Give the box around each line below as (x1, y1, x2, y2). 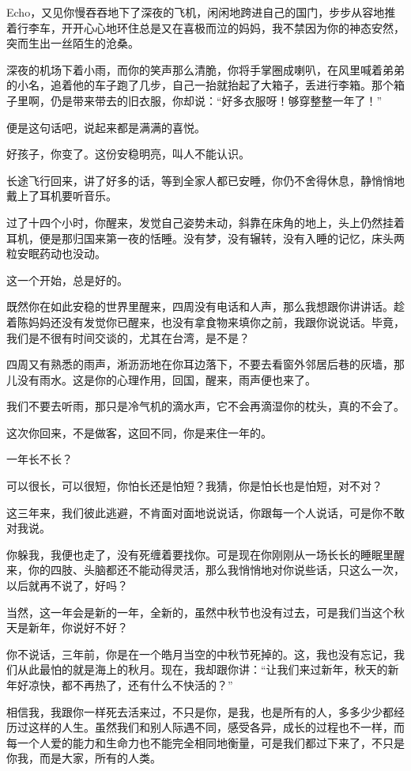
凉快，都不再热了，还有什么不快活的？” (28, 677, 233, 693)
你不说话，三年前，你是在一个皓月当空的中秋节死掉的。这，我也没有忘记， (6, 645, 394, 662)
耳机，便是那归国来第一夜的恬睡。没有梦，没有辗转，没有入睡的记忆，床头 (6, 229, 394, 246)
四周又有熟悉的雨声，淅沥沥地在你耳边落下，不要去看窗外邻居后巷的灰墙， (6, 356, 394, 372)
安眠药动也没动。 (17, 245, 106, 262)
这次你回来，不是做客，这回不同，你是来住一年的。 (6, 424, 272, 440)
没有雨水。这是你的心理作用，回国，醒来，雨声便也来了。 (17, 371, 316, 387)
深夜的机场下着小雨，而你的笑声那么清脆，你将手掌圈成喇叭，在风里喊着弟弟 (6, 61, 405, 77)
